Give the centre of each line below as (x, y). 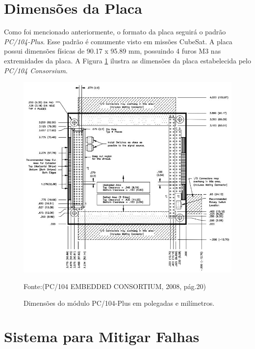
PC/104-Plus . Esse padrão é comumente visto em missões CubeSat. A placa (118, 41)
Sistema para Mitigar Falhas (102, 336)
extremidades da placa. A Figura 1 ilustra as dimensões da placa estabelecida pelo (127, 60)
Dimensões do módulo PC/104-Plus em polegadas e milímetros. (119, 303)
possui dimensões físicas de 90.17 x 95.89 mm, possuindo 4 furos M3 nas (113, 51)
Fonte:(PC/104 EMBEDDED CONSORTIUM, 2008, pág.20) (115, 286)
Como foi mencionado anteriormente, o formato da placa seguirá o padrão (115, 32)
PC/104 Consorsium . (36, 70)
